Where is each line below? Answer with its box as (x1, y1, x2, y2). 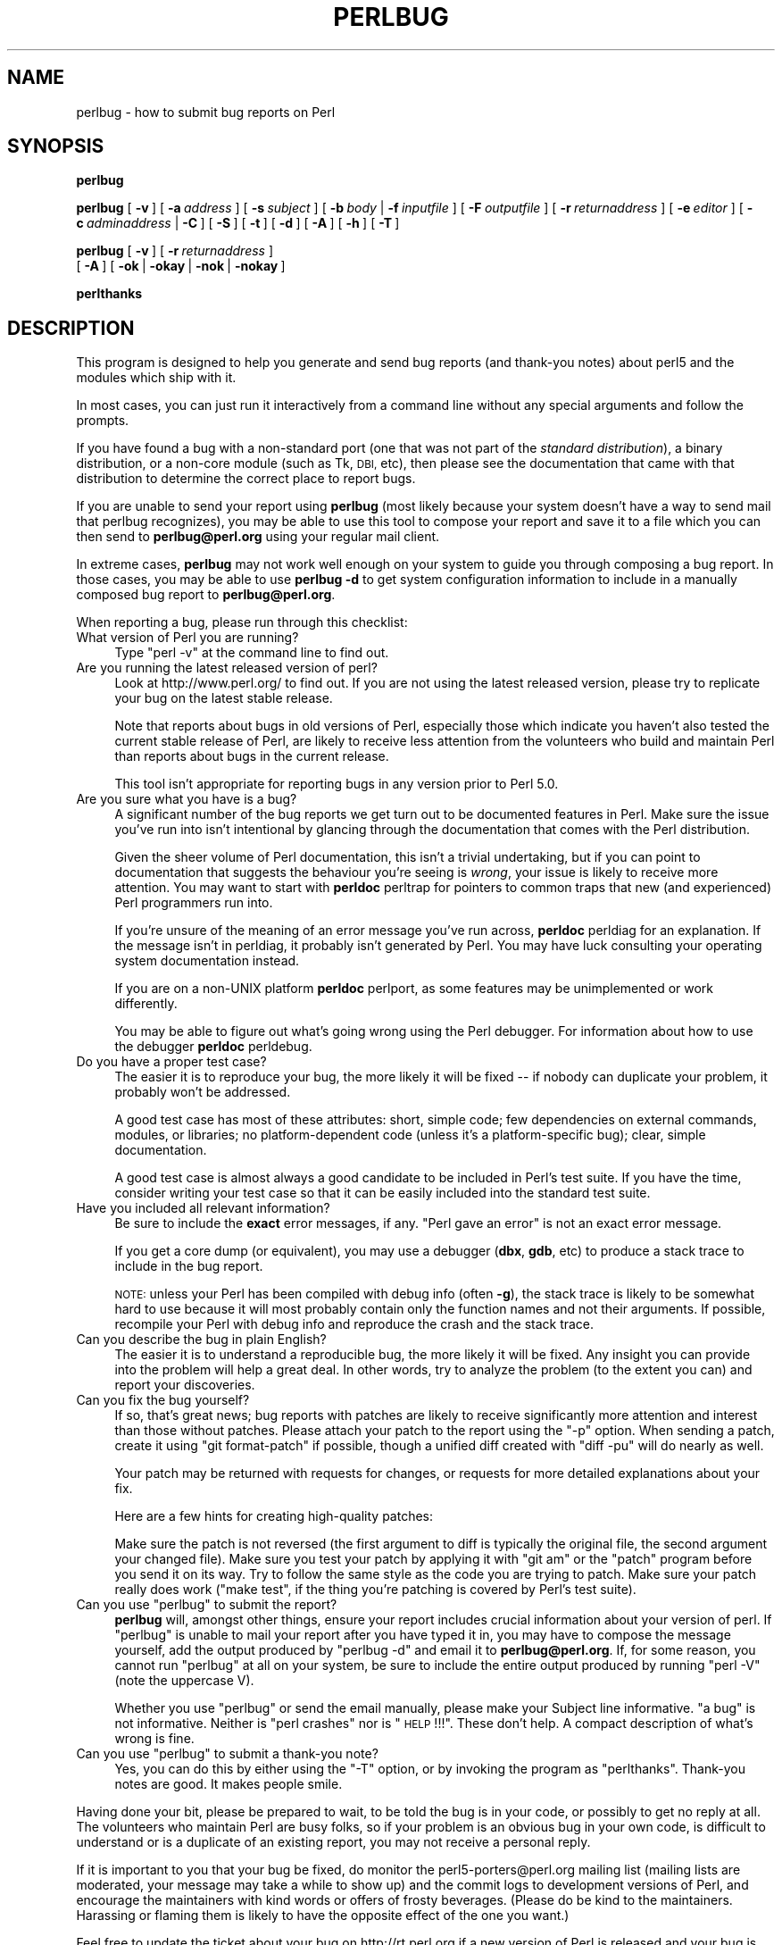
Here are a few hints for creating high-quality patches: (114, 1508, 434, 1524)
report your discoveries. (114, 1377, 255, 1393)
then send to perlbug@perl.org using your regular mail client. (76, 529, 440, 545)
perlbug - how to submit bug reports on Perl (76, 104, 336, 120)
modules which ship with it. (76, 370, 237, 386)
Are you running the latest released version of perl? (76, 660, 378, 676)
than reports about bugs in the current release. (114, 748, 389, 764)
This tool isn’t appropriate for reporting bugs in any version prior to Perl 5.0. (114, 776, 559, 792)
